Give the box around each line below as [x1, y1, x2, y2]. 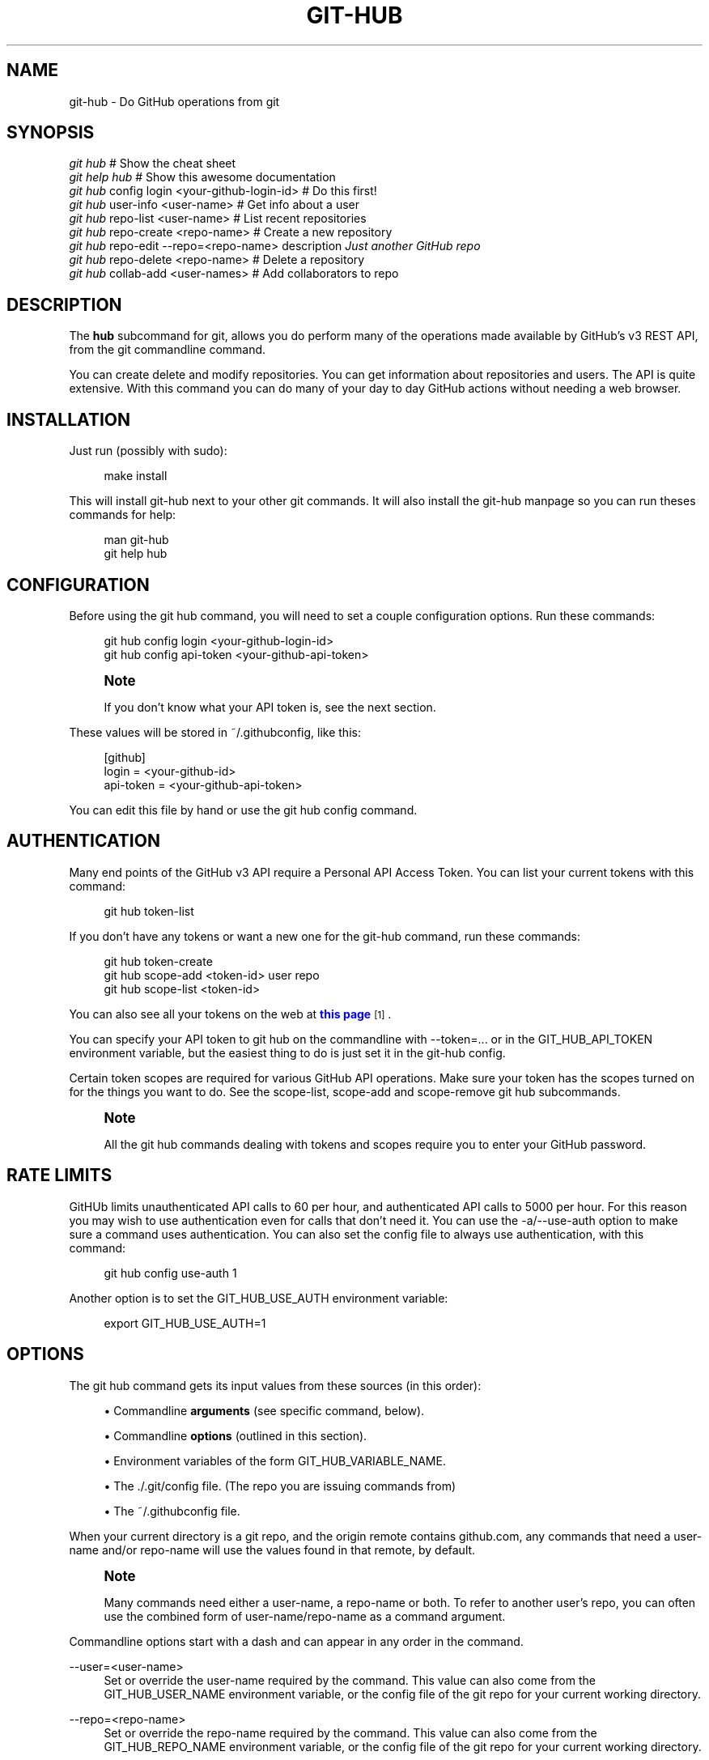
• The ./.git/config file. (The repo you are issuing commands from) [104, 1478, 456, 1493]
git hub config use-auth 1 [104, 1265, 237, 1280]
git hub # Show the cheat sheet [69, 156, 236, 171]
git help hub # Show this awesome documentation [69, 170, 336, 185]
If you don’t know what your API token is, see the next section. [104, 699, 436, 714]
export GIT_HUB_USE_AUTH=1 [104, 1316, 266, 1330]
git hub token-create [104, 954, 213, 968]
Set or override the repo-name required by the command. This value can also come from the [104, 1725, 597, 1740]
